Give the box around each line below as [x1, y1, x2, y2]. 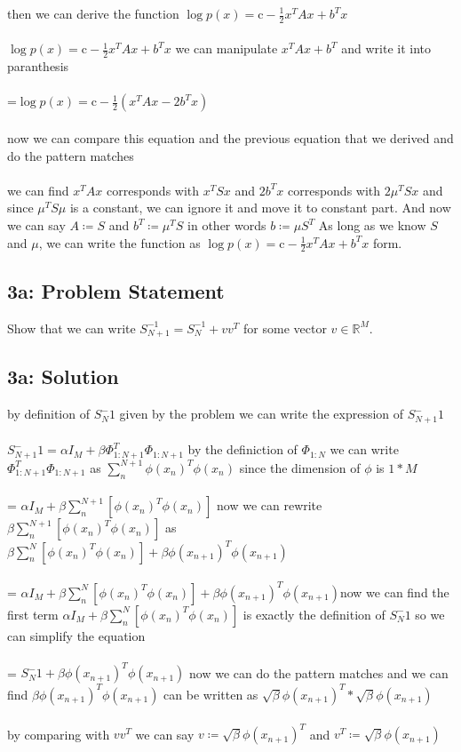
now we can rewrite [217, 496, 322, 515]
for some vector [243, 318, 327, 337]
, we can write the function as [38, 233, 201, 252]
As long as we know [318, 216, 426, 234]
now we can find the [339, 582, 449, 601]
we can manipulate [175, 39, 278, 58]
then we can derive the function [7, 4, 179, 22]
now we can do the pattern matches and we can [189, 663, 449, 682]
